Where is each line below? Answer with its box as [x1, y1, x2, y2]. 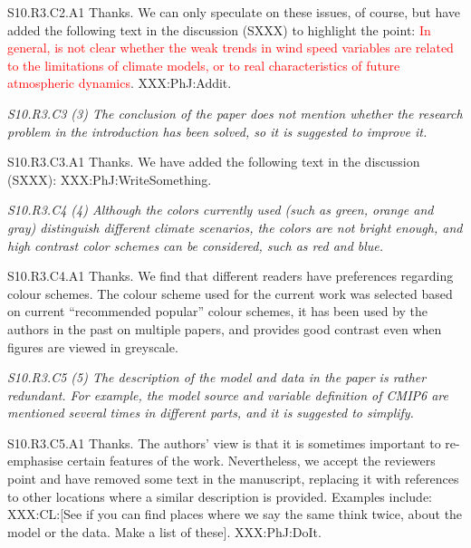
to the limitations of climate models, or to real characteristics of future [7, 55, 400, 74]
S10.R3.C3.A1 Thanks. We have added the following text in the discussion [7, 152, 420, 171]
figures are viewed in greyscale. [7, 337, 178, 356]
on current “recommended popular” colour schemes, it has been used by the [7, 302, 428, 321]
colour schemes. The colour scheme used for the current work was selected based [7, 284, 453, 303]
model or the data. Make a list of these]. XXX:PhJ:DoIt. [7, 522, 322, 541]
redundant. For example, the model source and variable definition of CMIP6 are [7, 385, 448, 404]
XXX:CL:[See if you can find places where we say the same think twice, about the [7, 505, 463, 524]
